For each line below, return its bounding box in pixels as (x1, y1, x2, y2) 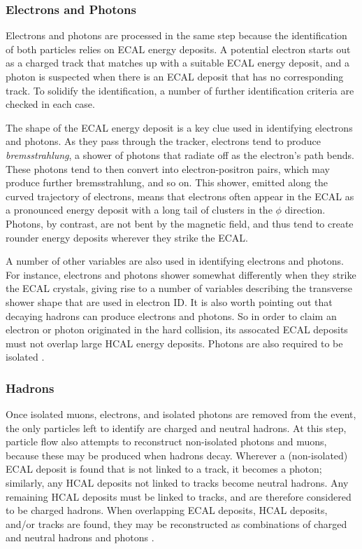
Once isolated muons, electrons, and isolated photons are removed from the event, (6, 407, 356, 422)
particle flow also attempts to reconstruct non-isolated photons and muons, (6, 434, 327, 449)
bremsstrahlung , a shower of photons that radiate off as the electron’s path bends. (6, 147, 354, 162)
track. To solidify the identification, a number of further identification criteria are (6, 83, 354, 97)
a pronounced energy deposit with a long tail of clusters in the (6, 202, 273, 217)
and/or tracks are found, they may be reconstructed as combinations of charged (6, 516, 347, 531)
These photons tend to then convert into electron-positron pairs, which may (6, 161, 331, 176)
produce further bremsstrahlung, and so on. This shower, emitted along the (6, 175, 328, 190)
